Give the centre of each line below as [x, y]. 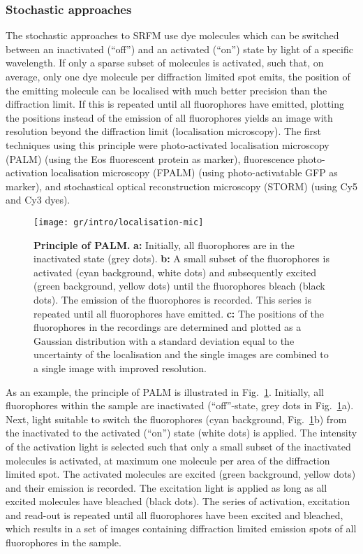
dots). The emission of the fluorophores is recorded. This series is [172, 299]
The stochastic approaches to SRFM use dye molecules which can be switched [172, 35]
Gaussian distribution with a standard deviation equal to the [164, 340]
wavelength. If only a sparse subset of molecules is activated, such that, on [165, 63]
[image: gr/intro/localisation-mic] [119, 222]
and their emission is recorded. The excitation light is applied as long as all [166, 487]
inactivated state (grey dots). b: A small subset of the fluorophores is [181, 258]
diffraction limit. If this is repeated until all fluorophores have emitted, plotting [175, 104]
